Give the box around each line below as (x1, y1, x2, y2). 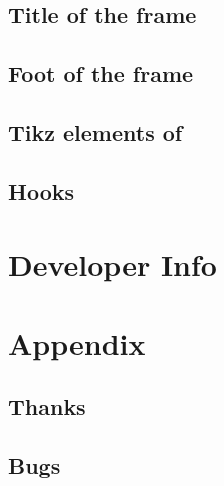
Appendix (8, 322, 146, 363)
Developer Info (8, 244, 217, 285)
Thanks (8, 391, 86, 422)
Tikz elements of (8, 116, 183, 147)
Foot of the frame (8, 58, 194, 89)
